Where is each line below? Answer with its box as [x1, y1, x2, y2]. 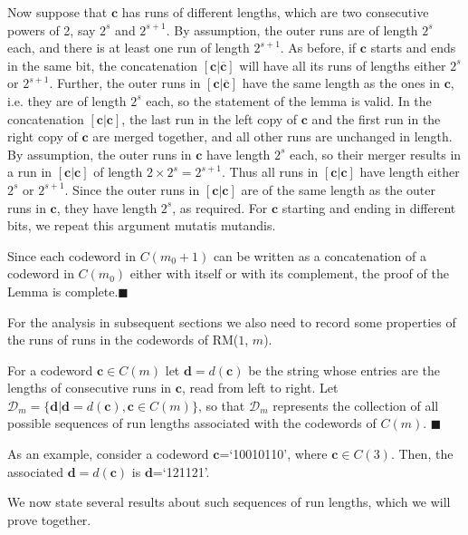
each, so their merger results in [290, 144, 462, 163]
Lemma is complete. [7, 281, 119, 300]
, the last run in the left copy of [121, 109, 298, 128]
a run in [7, 162, 53, 181]
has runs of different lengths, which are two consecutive [121, 3, 429, 21]
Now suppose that [7, 3, 108, 21]
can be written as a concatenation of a [213, 246, 426, 265]
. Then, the [390, 444, 454, 463]
